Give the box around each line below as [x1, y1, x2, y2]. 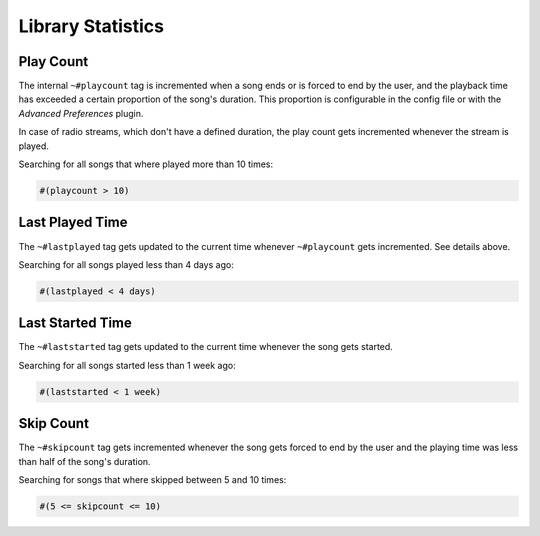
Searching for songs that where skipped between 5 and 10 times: [18, 474, 287, 486]
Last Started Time [18, 315, 132, 332]
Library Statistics [18, 15, 165, 37]
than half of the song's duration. [18, 455, 151, 467]
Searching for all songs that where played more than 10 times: [18, 158, 274, 170]
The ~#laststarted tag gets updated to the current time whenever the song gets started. [18, 341, 394, 353]
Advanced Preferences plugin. [18, 107, 144, 119]
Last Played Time [18, 214, 128, 231]
